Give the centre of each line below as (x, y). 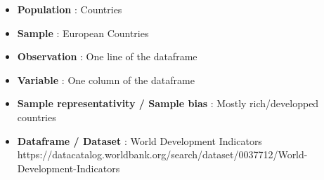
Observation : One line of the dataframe (107, 56)
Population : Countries (70, 9)
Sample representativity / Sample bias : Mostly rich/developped (168, 103)
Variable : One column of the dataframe (106, 79)
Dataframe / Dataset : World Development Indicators (140, 140)
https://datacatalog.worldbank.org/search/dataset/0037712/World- (162, 154)
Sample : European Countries (83, 33)
